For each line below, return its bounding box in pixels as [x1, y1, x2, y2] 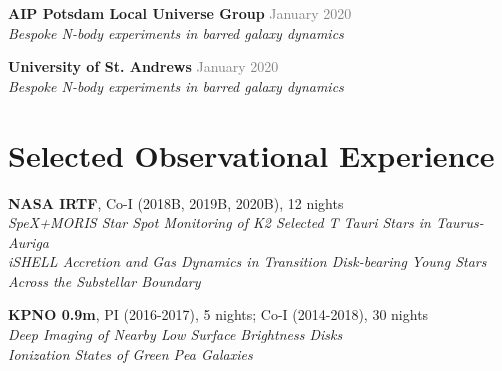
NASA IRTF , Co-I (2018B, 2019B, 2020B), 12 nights [8, 192, 344, 213]
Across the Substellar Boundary [8, 270, 201, 291]
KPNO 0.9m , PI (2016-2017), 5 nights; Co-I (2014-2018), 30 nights [8, 304, 429, 325]
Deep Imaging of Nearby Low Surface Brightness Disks [8, 324, 343, 345]
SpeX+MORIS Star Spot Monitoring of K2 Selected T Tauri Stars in [8, 212, 431, 233]
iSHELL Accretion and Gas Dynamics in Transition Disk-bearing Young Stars [8, 251, 487, 272]
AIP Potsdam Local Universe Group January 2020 [8, 3, 352, 23]
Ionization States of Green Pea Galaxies [8, 343, 253, 364]
